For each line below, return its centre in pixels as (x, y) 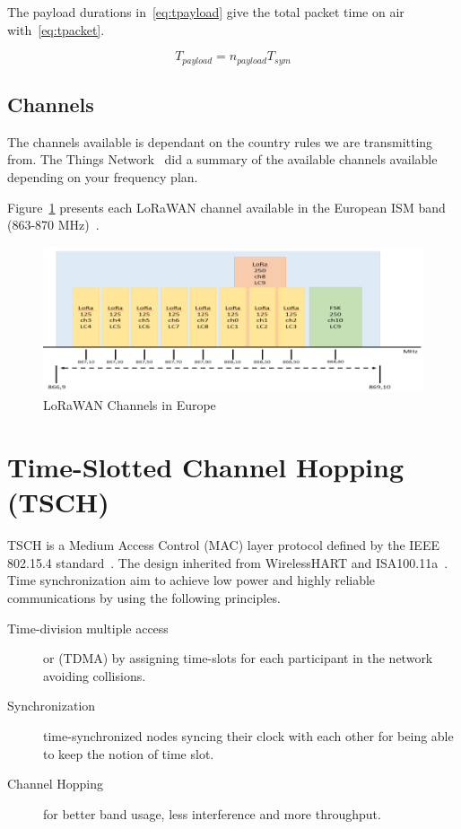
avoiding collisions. (95, 675)
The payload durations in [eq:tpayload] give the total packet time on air (206, 12)
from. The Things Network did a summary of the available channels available (222, 159)
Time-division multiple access (88, 628)
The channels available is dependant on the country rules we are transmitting (220, 141)
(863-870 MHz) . (53, 225)
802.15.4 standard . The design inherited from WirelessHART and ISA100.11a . (228, 562)
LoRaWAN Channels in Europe (130, 405)
